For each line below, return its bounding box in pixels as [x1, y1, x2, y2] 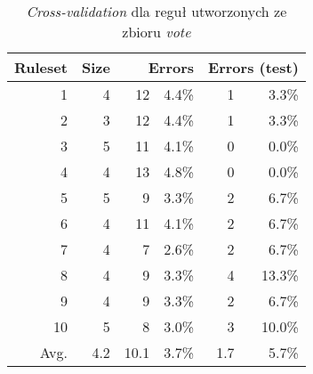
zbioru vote [122, 21, 191, 42]
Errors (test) [208, 57, 299, 77]
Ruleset [14, 57, 68, 77]
